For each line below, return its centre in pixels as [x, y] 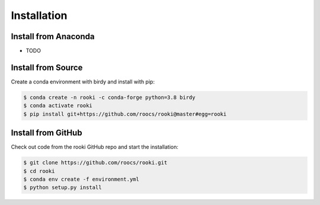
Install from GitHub [47, 133]
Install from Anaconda [53, 36]
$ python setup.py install [63, 188]
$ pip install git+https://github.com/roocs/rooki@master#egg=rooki [125, 114]
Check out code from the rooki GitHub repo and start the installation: [95, 147]
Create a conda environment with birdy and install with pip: [83, 81]
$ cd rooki [39, 171]
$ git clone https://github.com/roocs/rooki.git [95, 163]
